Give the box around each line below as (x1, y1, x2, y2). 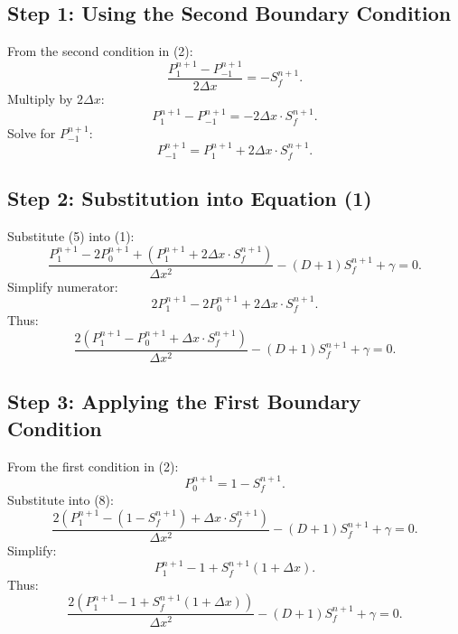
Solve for (7, 123, 56, 142)
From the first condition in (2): (7, 456, 179, 475)
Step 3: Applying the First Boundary (7, 387, 361, 415)
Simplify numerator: (7, 276, 118, 295)
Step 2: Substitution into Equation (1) (7, 184, 372, 212)
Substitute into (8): (7, 490, 114, 509)
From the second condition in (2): (7, 42, 193, 61)
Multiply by (7, 89, 73, 108)
